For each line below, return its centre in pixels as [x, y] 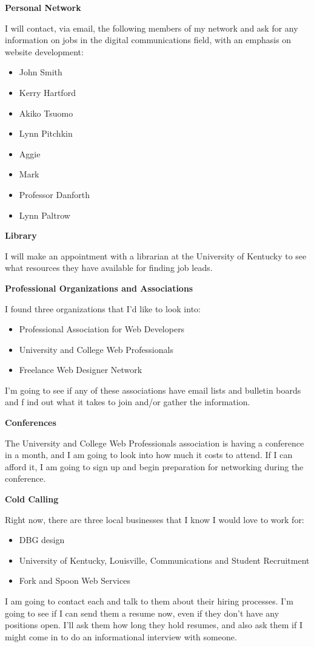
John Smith [41, 72]
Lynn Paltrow [45, 215]
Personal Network [43, 7]
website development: [44, 51]
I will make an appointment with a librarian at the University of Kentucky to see [156, 255]
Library [21, 235]
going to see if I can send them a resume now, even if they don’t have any [142, 613]
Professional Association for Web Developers [102, 329]
